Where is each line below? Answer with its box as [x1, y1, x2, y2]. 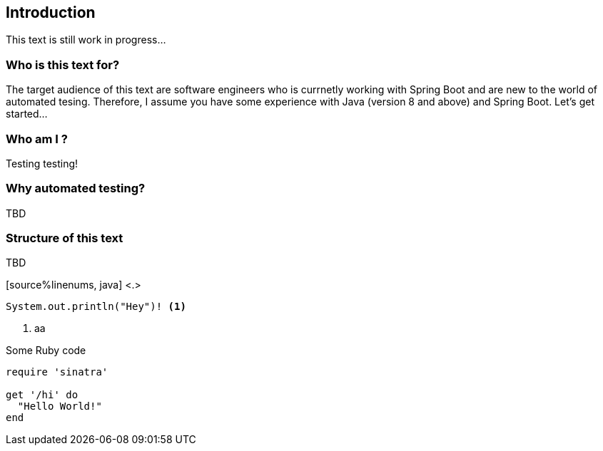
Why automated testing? [6, 181, 146, 196]
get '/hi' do [6, 389, 78, 401]
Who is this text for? [6, 57, 120, 72]
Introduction [6, 4, 96, 21]
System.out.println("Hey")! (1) [6, 301, 186, 313]
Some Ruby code [6, 344, 86, 357]
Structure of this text [6, 231, 123, 246]
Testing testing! [6, 157, 78, 170]
